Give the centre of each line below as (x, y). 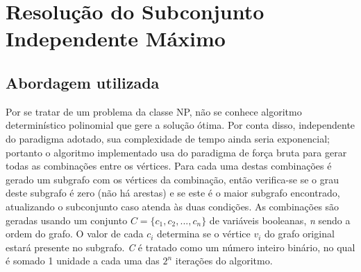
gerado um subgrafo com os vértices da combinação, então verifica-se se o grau (173, 179)
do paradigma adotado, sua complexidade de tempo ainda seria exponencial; (168, 138)
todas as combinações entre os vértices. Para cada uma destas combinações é (169, 166)
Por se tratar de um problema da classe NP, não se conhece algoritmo (154, 111)
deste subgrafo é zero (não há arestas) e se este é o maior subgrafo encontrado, (173, 193)
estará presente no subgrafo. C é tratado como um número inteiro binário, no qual (180, 247)
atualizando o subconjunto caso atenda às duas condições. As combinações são (173, 206)
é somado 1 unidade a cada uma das (83, 261)
